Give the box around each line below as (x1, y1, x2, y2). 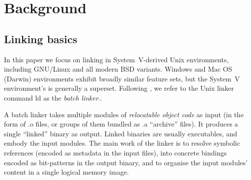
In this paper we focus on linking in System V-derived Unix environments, (4, 54, 229, 64)
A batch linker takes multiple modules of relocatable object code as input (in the (4, 109, 244, 119)
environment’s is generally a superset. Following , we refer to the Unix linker (4, 83, 234, 93)
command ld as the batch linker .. (4, 92, 102, 103)
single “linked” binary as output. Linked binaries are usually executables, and (4, 128, 237, 138)
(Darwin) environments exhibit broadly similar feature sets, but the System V (4, 73, 240, 83)
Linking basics (4, 31, 78, 46)
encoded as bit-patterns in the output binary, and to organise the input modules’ (4, 157, 248, 167)
